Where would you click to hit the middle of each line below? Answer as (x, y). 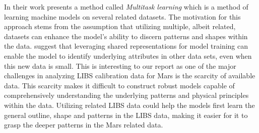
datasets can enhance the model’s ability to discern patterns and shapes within (126, 36)
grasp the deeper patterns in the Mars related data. (84, 125)
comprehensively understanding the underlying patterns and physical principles (126, 95)
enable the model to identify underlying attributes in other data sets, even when (128, 55)
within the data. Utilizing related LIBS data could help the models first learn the (129, 105)
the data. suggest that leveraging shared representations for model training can (126, 46)
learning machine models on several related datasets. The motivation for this (122, 16)
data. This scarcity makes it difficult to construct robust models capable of (119, 85)
